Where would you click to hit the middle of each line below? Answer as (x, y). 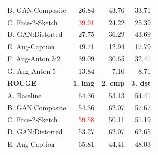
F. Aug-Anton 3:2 (34, 59)
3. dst (141, 83)
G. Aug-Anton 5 (32, 70)
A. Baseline (25, 95)
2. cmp (113, 83)
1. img (84, 83)
